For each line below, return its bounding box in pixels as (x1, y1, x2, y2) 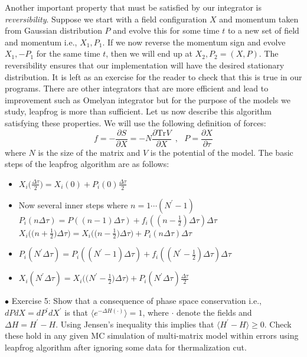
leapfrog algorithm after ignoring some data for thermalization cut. (5, 340, 247, 353)
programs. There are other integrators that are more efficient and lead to (5, 82, 269, 94)
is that (64, 306, 89, 319)
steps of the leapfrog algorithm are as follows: (5, 158, 169, 170)
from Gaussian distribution (5, 24, 102, 37)
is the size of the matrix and (38, 146, 141, 158)
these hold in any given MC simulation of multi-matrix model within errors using (5, 329, 299, 342)
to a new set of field (227, 24, 299, 37)
